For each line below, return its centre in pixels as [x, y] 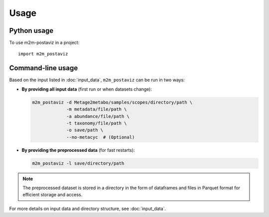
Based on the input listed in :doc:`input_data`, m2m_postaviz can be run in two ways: [97, 80]
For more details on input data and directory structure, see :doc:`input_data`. [88, 209]
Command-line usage [44, 68]
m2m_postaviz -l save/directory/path [78, 163]
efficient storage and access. [53, 195]
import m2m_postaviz [43, 54]
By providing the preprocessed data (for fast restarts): [78, 150]
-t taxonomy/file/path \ [97, 123]
